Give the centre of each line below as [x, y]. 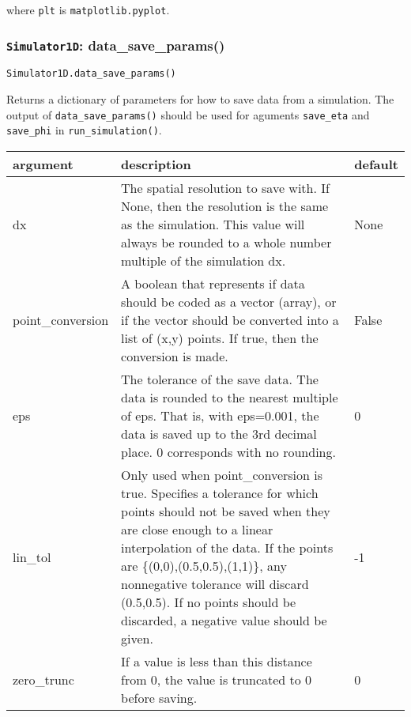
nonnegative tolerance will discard [215, 584]
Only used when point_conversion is [222, 475]
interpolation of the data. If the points [227, 547]
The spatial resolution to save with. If [225, 188]
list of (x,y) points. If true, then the [220, 338]
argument [43, 164]
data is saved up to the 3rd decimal [219, 434]
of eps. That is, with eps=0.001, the [220, 415]
